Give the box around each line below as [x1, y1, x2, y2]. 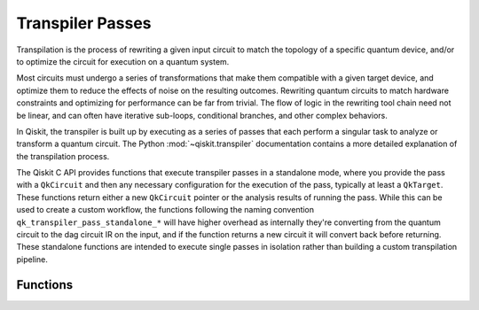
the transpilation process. [16, 151, 110, 161]
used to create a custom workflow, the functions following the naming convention [16, 205, 315, 215]
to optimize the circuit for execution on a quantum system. [16, 56, 230, 66]
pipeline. [16, 253, 48, 265]
